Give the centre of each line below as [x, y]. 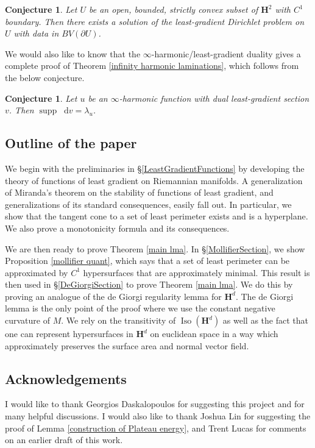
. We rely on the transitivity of [119, 320]
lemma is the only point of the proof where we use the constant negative [140, 308]
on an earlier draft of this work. [64, 440]
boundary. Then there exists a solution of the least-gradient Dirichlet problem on [155, 21]
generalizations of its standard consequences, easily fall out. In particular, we [148, 204]
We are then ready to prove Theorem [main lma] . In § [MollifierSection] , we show [155, 248]
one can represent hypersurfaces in [69, 334]
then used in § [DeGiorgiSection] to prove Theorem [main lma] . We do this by [149, 284]
